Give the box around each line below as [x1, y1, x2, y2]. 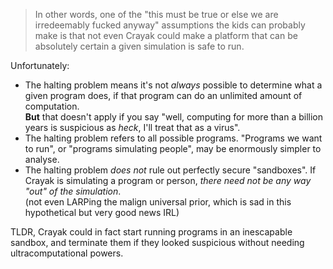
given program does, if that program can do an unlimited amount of [24, 90, 303, 101]
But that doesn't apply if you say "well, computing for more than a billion [24, 111, 324, 123]
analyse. [24, 154, 60, 165]
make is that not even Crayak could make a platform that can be [34, 30, 298, 41]
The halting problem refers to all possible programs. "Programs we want [24, 132, 323, 144]
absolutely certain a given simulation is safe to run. [34, 40, 245, 52]
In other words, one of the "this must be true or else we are [34, 9, 279, 20]
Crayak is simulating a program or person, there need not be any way [24, 175, 312, 186]
